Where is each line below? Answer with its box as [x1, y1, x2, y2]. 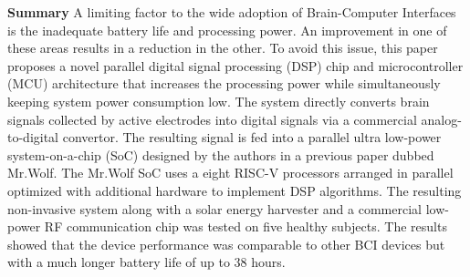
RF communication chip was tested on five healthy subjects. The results [44, 217, 447, 236]
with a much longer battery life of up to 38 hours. [7, 252, 286, 272]
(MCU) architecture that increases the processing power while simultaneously [7, 74, 441, 93]
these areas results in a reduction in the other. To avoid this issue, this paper [7, 38, 438, 57]
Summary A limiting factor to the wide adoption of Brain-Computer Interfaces [7, 3, 456, 21]
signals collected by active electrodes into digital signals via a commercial [7, 109, 417, 128]
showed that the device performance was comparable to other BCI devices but [7, 234, 445, 253]
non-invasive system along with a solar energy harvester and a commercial [7, 199, 422, 218]
